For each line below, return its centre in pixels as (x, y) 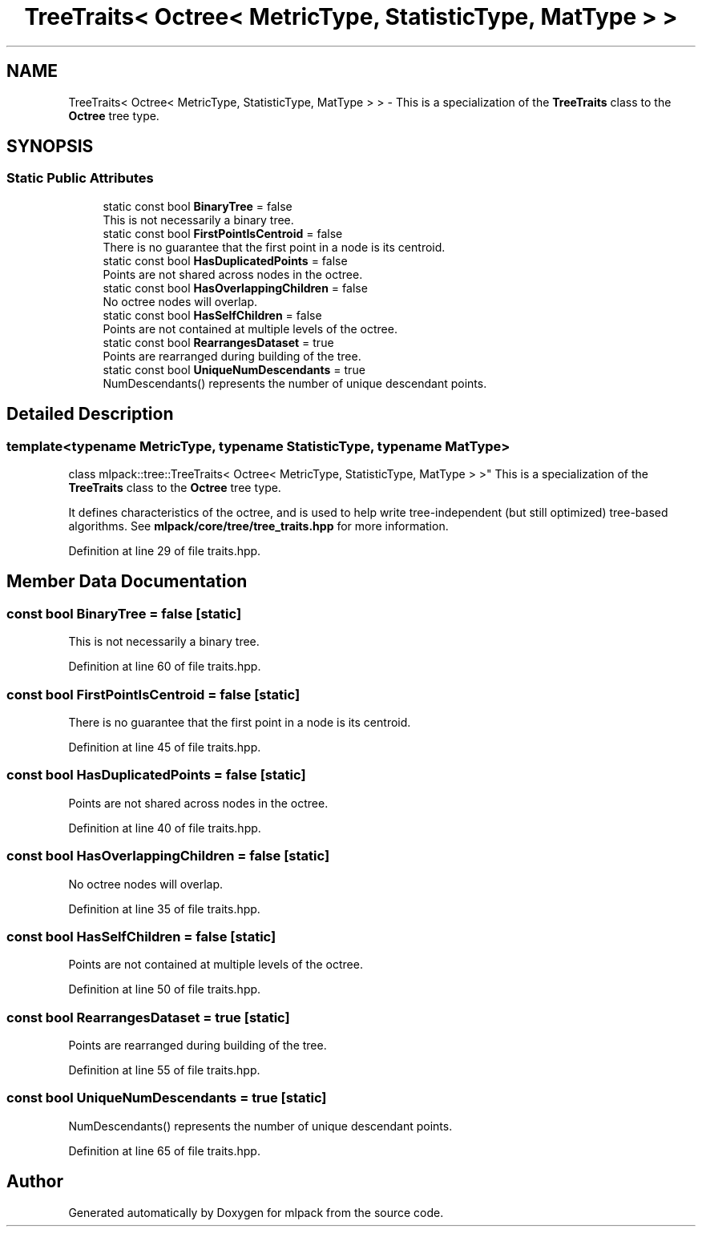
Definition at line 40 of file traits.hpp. (165, 828)
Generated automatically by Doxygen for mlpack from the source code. (256, 1212)
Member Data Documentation (127, 582)
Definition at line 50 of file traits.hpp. (165, 989)
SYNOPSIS (50, 147)
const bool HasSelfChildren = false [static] (141, 936)
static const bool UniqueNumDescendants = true (234, 369)
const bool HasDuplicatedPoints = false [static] (156, 775)
